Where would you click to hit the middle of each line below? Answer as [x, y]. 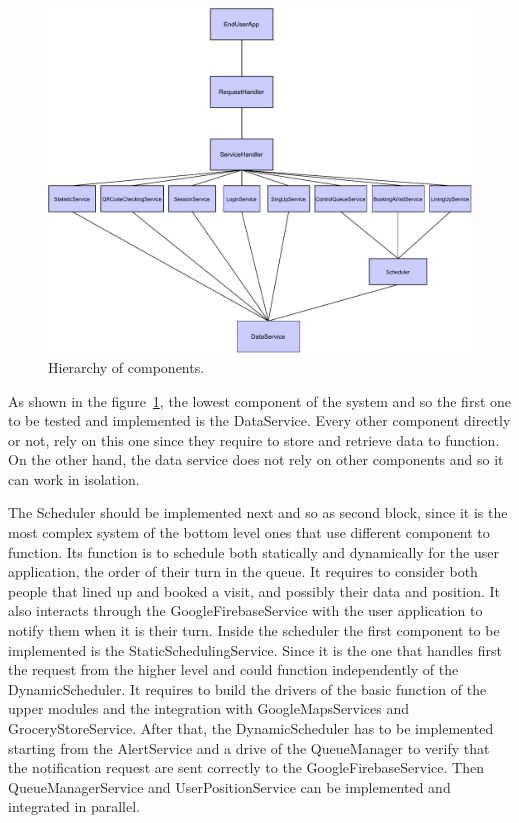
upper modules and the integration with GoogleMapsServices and [209, 708]
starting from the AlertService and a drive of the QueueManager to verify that [249, 747]
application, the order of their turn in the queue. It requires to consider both [243, 571]
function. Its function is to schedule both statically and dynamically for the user [253, 551]
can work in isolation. [74, 478]
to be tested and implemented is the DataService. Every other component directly [259, 420]
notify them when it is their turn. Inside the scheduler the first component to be [254, 630]
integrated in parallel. [74, 806]
